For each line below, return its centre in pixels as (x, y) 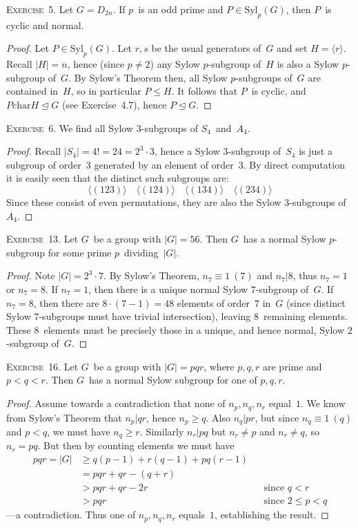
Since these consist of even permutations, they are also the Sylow (144, 201)
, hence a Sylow (187, 151)
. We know (323, 403)
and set (292, 48)
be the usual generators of (206, 48)
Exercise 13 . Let (42, 239)
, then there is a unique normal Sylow (168, 289)
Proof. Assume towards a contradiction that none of (116, 403)
